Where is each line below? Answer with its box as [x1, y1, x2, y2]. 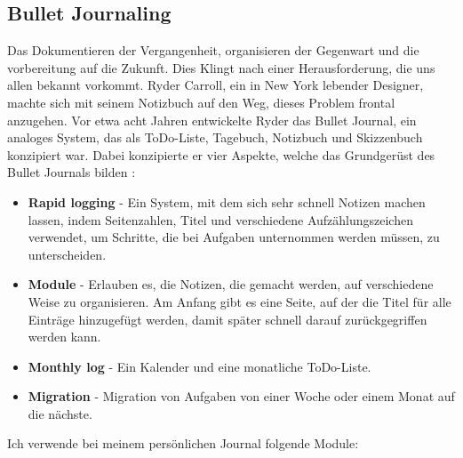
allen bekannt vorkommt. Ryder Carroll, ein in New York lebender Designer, [7, 76, 424, 94]
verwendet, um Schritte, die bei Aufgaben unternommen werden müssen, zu [28, 228, 440, 246]
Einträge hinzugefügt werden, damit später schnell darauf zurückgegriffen [28, 309, 427, 328]
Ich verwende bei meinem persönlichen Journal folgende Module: [7, 434, 359, 453]
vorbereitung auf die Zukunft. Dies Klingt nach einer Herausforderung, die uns [7, 58, 435, 76]
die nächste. [28, 404, 92, 422]
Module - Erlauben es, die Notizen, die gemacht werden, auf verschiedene [28, 275, 434, 293]
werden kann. [28, 327, 101, 346]
